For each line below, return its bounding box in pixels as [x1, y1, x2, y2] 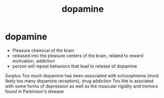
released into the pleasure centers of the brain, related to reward [12, 53, 144, 59]
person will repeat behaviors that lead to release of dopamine [12, 63, 137, 69]
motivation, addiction [12, 58, 55, 64]
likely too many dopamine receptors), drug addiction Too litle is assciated [5, 78, 154, 84]
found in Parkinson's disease [5, 88, 64, 94]
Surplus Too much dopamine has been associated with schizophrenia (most [5, 72, 159, 78]
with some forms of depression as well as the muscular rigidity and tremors [5, 83, 159, 89]
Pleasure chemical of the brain [12, 47, 75, 53]
